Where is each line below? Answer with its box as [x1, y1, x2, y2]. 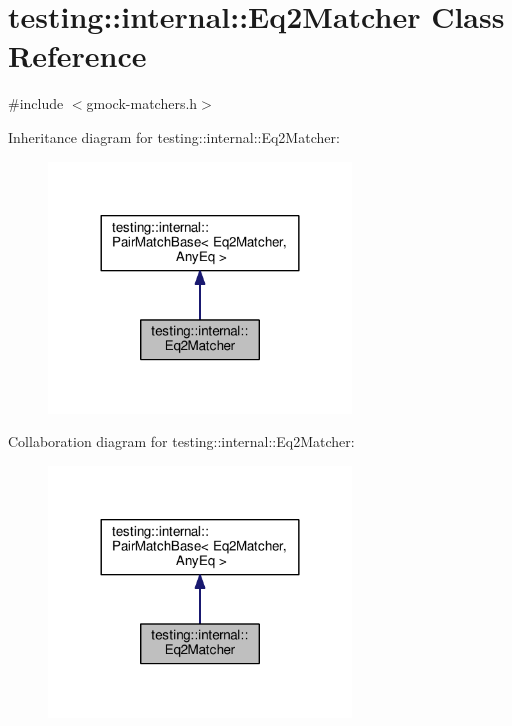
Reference [8, 35, 147, 76]
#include [8, 93, 64, 114]
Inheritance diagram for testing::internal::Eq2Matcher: [8, 126, 340, 147]
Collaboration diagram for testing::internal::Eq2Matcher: [8, 431, 355, 452]
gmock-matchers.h [86, 93, 198, 114]
